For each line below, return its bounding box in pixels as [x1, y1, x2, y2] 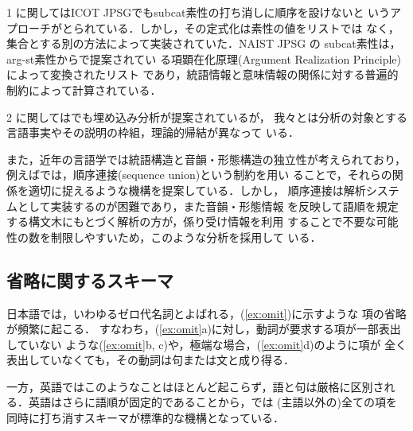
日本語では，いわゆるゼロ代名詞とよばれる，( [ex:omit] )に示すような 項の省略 [6, 305, 407, 321]
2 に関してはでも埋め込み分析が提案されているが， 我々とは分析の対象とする [6, 108, 407, 125]
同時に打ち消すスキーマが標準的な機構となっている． [6, 410, 284, 426]
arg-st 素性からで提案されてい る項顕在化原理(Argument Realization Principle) [6, 50, 401, 67]
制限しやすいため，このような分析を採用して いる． [50, 228, 321, 245]
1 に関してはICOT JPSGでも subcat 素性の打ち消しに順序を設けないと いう [6, 4, 391, 20]
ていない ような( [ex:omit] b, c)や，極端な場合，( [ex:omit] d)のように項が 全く [17, 336, 407, 352]
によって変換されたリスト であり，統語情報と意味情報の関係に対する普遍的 [6, 66, 399, 83]
